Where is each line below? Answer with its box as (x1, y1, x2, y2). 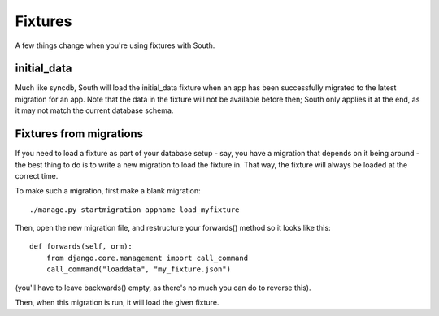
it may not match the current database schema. (15, 106, 174, 115)
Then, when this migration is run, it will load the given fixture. (15, 297, 219, 308)
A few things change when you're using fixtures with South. (15, 41, 215, 50)
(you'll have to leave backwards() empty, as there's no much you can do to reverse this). (15, 283, 311, 292)
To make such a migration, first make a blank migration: (15, 186, 201, 196)
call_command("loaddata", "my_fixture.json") (46, 265, 232, 274)
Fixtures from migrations (15, 127, 144, 141)
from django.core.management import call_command (46, 253, 248, 262)
